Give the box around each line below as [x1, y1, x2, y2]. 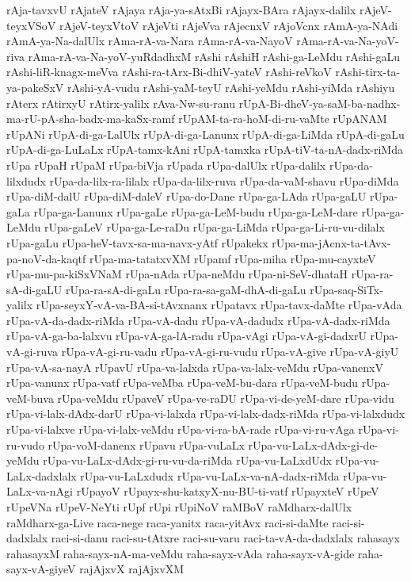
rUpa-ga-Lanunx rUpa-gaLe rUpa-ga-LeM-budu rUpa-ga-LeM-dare [33, 203, 358, 220]
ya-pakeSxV [6, 78, 64, 95]
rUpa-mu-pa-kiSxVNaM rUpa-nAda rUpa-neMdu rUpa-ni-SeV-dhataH [6, 266, 348, 282]
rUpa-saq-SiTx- [310, 281, 383, 297]
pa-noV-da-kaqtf [6, 250, 86, 266]
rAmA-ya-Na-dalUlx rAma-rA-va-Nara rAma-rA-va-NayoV [6, 33, 293, 49]
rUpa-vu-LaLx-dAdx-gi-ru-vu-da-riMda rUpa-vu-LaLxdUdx [43, 452, 332, 469]
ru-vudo [6, 436, 44, 453]
